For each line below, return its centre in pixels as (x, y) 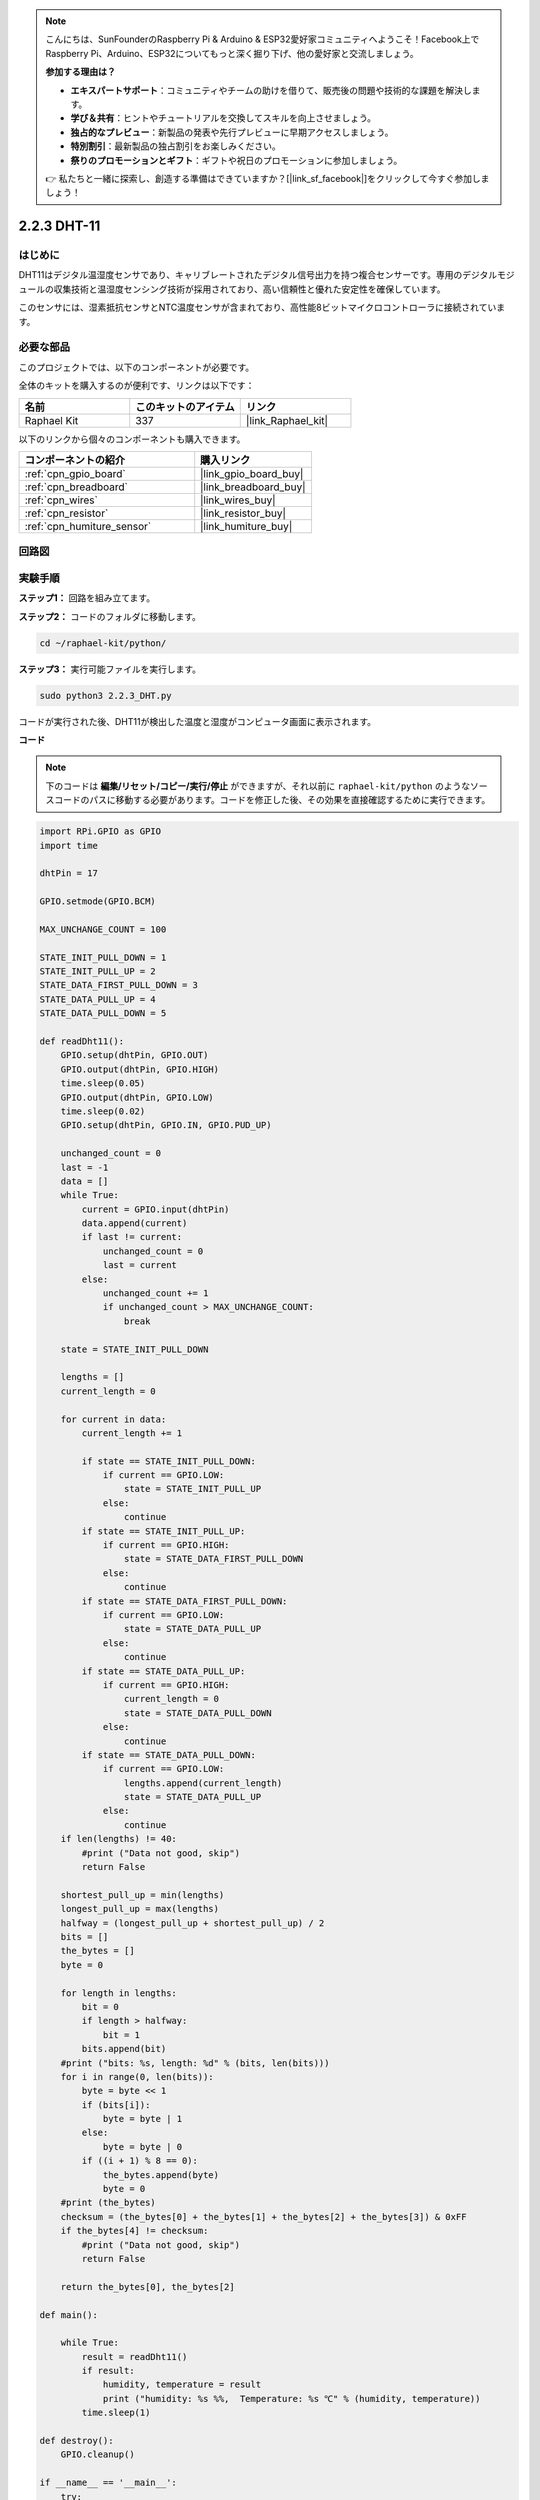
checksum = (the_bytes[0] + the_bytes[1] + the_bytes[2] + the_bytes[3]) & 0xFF (263, 2216)
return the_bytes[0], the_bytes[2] (147, 2286)
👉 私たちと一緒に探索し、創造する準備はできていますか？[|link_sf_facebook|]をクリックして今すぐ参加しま (267, 178)
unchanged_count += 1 (155, 1293)
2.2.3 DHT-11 (59, 226)
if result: (108, 2371)
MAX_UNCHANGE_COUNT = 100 (103, 929)
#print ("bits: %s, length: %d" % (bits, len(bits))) (195, 2063)
